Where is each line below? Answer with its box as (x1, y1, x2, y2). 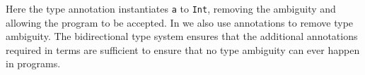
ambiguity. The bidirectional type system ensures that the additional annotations (6, 29, 358, 43)
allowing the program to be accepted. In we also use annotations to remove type (6, 15, 354, 29)
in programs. (6, 56, 61, 71)
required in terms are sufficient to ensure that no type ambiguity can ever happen (6, 42, 360, 57)
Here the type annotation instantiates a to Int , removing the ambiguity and (6, 1, 336, 15)
